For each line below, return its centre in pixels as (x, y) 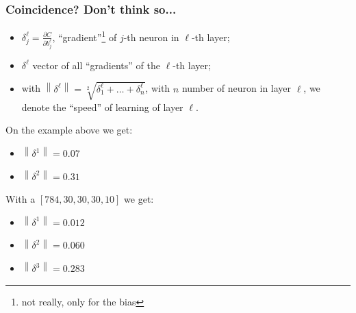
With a (21, 199)
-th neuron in (151, 37)
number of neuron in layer (237, 88)
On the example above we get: (69, 130)
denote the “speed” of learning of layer (102, 107)
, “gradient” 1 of (85, 36)
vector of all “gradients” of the (96, 65)
